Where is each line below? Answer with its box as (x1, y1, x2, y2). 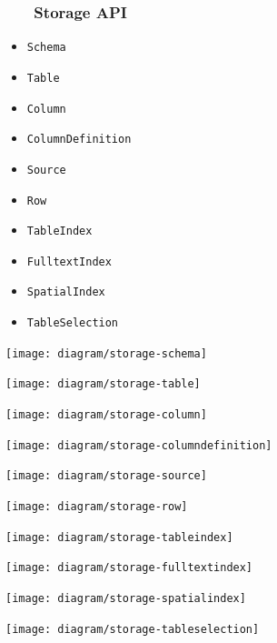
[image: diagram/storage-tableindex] (5, 530, 233, 544)
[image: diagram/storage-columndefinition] (5, 438, 272, 452)
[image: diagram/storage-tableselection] (5, 622, 260, 636)
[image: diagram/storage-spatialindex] (5, 592, 246, 606)
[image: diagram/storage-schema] (5, 347, 207, 360)
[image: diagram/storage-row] (5, 500, 188, 514)
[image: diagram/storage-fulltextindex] (5, 561, 253, 575)
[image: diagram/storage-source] (5, 469, 207, 483)
